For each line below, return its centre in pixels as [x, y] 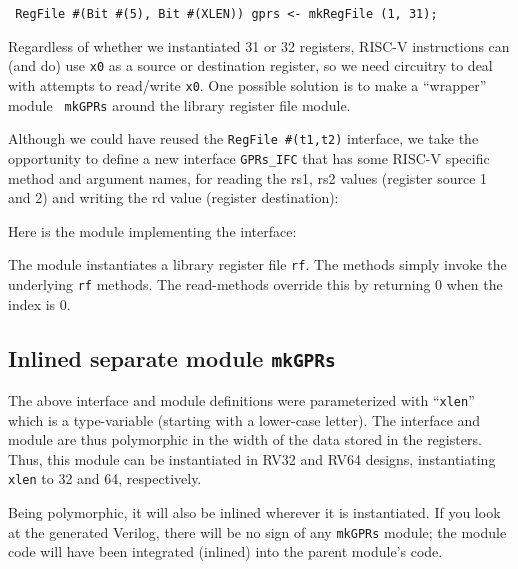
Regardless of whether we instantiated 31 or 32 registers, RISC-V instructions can [259, 45]
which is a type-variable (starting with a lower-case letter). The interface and [244, 419]
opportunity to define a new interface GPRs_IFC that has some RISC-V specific [249, 157]
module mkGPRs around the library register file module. [179, 104]
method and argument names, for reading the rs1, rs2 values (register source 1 [248, 177]
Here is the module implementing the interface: [152, 230]
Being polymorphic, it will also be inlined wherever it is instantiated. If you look [254, 512]
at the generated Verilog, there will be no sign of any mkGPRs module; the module [257, 531]
